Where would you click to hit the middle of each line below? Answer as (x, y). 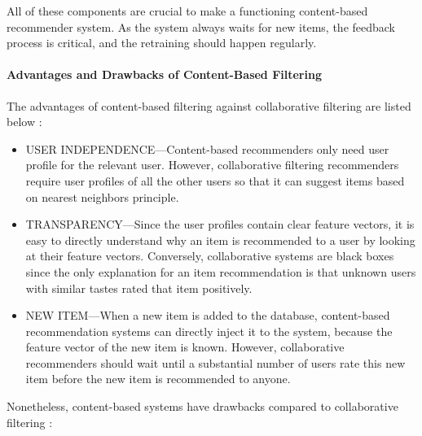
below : (24, 122)
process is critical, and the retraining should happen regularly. (162, 43)
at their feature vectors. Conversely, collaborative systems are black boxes (210, 256)
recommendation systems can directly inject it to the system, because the (209, 331)
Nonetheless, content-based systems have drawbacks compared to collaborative (202, 406)
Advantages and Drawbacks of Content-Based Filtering (164, 74)
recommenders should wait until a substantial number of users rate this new (215, 362)
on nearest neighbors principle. (102, 196)
